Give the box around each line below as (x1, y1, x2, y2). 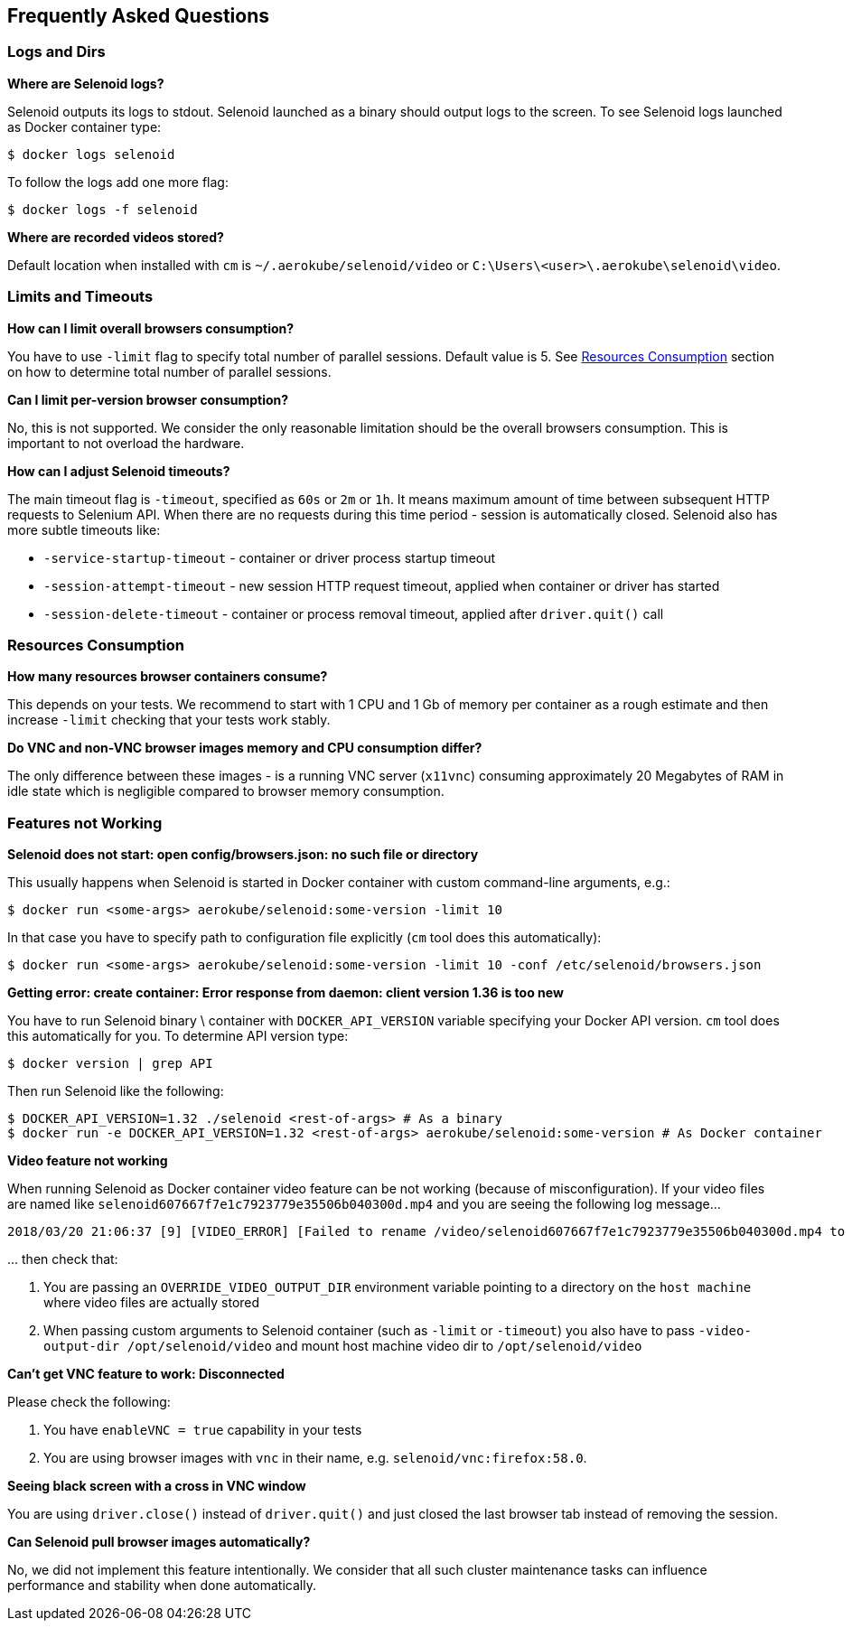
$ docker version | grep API (7, 1056, 213, 1071)
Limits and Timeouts (7, 287, 154, 306)
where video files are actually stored (43, 1295, 260, 1311)
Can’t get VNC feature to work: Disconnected (7, 1366, 285, 1382)
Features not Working (7, 813, 163, 832)
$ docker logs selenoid (7, 146, 175, 162)
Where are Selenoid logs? (7, 75, 164, 91)
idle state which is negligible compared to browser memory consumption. (7, 783, 445, 800)
